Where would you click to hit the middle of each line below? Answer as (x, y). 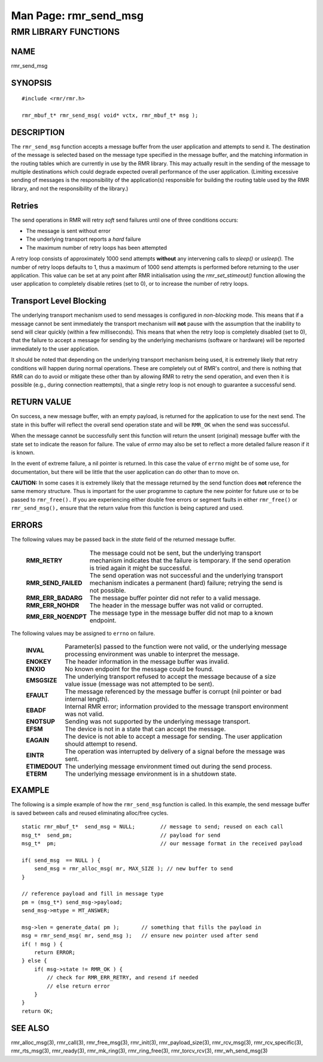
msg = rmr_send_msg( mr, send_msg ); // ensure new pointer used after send (140, 936)
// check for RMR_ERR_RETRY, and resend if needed (123, 978)
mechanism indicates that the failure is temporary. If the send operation (191, 560)
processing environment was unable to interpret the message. (152, 654)
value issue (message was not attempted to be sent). (140, 684)
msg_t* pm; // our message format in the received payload (162, 844)
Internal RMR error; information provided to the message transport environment (176, 706)
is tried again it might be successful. (141, 568)
